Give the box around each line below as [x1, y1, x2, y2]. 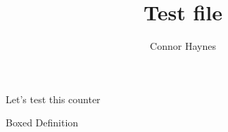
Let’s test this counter [6, 91, 101, 106]
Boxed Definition [6, 115, 79, 130]
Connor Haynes [150, 39, 216, 53]
